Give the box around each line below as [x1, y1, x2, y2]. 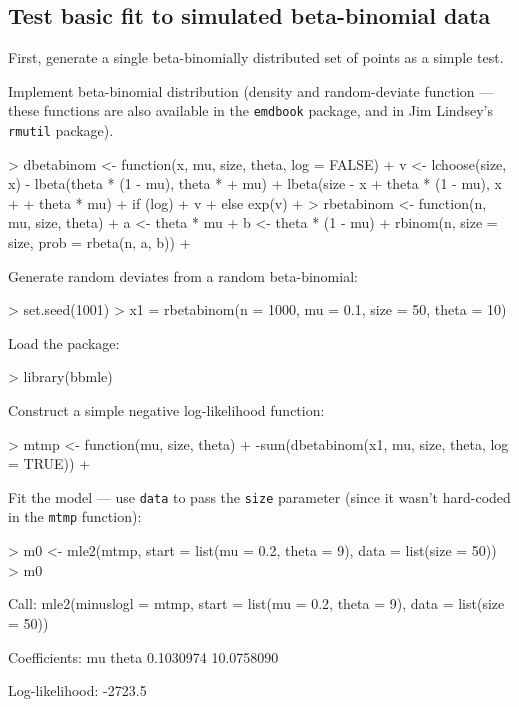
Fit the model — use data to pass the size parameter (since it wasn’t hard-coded [8, 486, 511, 507]
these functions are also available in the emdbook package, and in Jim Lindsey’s [8, 100, 493, 121]
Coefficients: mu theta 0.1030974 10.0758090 [8, 646, 279, 667]
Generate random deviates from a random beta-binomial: [8, 265, 358, 286]
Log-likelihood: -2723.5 [8, 680, 147, 701]
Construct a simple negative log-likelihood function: [8, 400, 325, 421]
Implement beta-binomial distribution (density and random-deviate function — [8, 80, 494, 101]
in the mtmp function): [8, 506, 142, 527]
